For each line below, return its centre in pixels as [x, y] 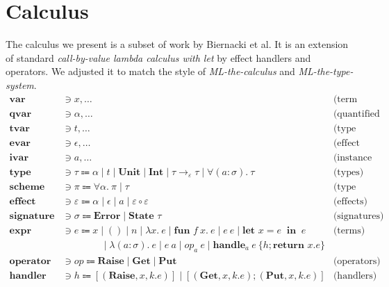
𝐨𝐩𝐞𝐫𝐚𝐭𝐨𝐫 [30, 261]
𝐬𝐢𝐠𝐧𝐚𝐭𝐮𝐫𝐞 [32, 216]
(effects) [350, 201]
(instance [353, 157]
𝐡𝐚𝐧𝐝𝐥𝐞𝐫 [28, 276]
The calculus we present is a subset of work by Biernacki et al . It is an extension [177, 44]
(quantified [356, 114]
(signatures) [358, 216]
